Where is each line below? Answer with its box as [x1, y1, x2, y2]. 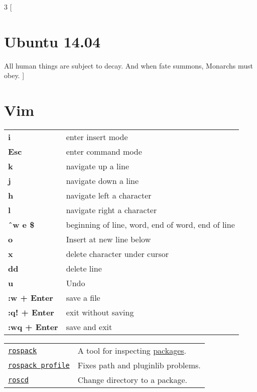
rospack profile [8, 361, 70, 369]
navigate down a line [66, 175, 139, 187]
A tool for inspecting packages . [77, 345, 187, 357]
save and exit [66, 321, 112, 333]
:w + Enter [8, 292, 53, 304]
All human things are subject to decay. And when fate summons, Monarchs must [4, 60, 253, 71]
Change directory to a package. [77, 374, 188, 386]
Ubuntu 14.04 [4, 31, 101, 51]
